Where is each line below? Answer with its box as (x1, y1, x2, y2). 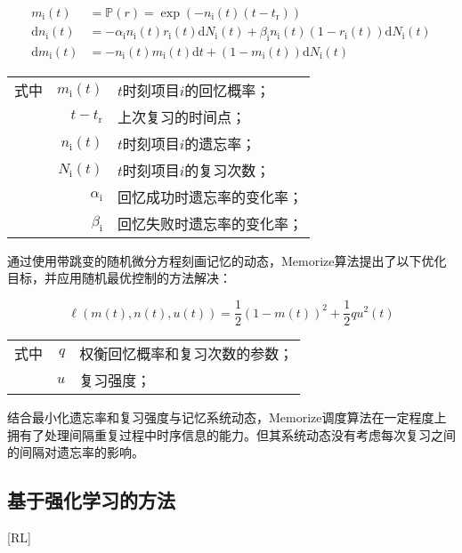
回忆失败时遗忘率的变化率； (117, 212, 303, 234)
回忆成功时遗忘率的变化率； (117, 186, 303, 207)
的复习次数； (184, 159, 271, 180)
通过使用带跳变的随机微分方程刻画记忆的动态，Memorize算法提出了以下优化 (7, 251, 447, 269)
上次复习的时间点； (117, 106, 246, 127)
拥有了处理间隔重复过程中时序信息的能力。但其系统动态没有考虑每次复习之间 (7, 425, 456, 444)
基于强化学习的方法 (7, 486, 175, 514)
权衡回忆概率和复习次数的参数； (79, 343, 294, 365)
